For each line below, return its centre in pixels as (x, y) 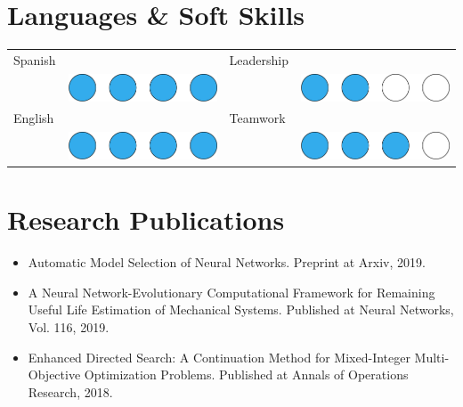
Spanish (35, 59)
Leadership (259, 59)
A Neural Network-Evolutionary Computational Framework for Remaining (231, 292)
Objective (54, 374)
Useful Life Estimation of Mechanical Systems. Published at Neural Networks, (241, 309)
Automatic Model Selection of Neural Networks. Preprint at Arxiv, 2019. (227, 262)
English (34, 118)
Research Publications (146, 220)
